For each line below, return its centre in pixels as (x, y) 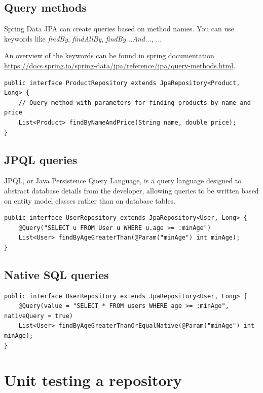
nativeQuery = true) (39, 316)
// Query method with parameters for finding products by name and (135, 103)
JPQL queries (41, 159)
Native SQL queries (57, 274)
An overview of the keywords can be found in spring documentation (109, 55)
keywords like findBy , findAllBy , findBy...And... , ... (83, 38)
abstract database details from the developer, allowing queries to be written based (131, 190)
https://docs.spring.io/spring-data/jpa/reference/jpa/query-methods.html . (120, 65)
